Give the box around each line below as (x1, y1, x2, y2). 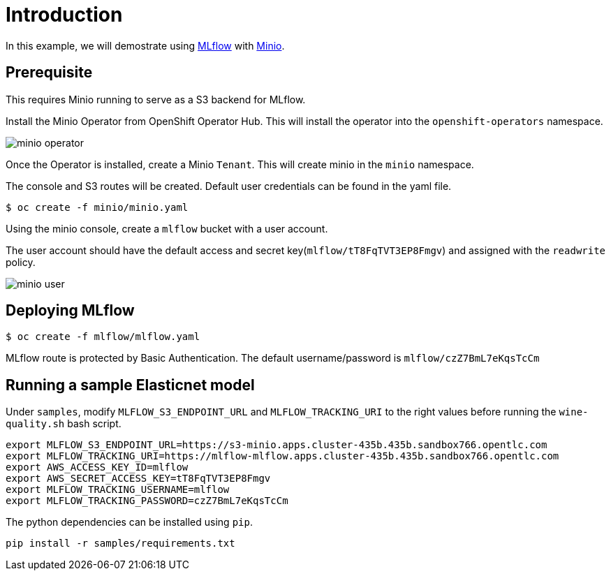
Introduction (6, 3, 123, 27)
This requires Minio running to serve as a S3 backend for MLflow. (6, 93, 306, 105)
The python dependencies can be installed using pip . (6, 516, 253, 529)
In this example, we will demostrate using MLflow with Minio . (6, 39, 285, 52)
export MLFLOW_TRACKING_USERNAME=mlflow (6, 484, 230, 496)
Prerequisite (6, 64, 93, 82)
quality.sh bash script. (6, 418, 122, 430)
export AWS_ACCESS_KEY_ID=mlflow (6, 461, 189, 473)
